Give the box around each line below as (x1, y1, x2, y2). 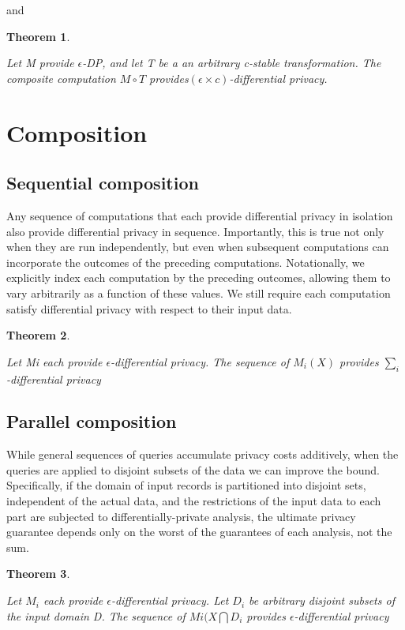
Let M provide (6, 54, 74, 71)
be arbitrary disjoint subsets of (249, 592, 395, 609)
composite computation (6, 69, 116, 86)
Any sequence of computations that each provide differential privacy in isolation (6, 207, 393, 223)
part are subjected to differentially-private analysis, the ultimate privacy (6, 508, 356, 524)
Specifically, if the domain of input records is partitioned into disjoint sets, (6, 477, 366, 493)
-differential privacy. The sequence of (111, 353, 290, 369)
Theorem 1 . (6, 28, 70, 44)
